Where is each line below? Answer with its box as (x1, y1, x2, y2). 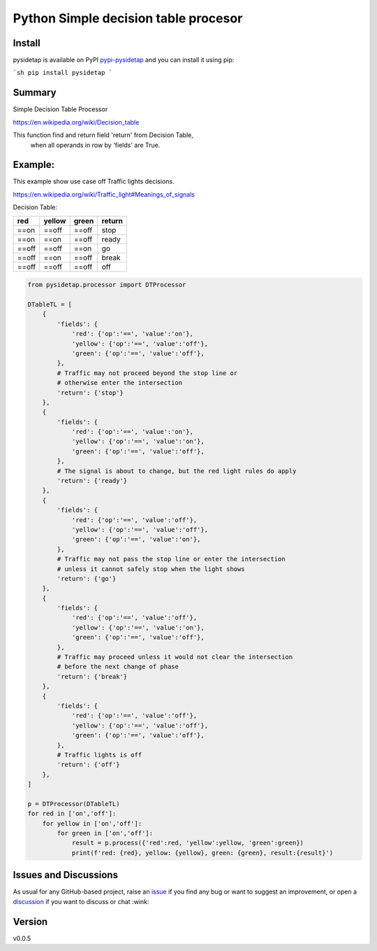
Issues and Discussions (13, 869, 119, 881)
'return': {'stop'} (57, 388, 124, 397)
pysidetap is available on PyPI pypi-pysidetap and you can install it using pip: (13, 56, 235, 64)
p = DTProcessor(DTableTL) (27, 800, 120, 808)
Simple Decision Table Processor (13, 105, 108, 113)
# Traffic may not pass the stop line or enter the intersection (57, 555, 286, 563)
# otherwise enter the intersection (57, 379, 183, 387)
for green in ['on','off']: (57, 829, 154, 838)
